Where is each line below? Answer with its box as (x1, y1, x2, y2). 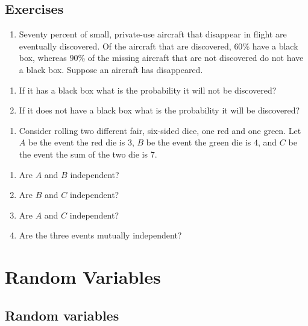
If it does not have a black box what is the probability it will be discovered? (19, 104, 300, 117)
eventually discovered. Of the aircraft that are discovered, (19, 39, 231, 52)
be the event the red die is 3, (28, 136, 134, 149)
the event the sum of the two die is (19, 147, 148, 160)
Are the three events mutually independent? (19, 229, 182, 241)
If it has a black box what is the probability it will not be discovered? (19, 83, 277, 96)
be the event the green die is (146, 136, 251, 149)
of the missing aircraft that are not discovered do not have (87, 51, 304, 64)
